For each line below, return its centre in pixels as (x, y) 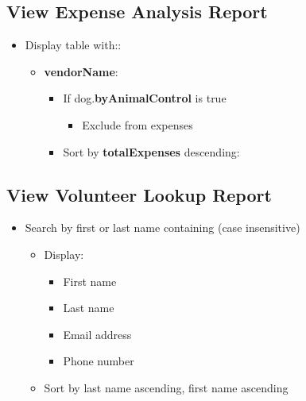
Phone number (99, 361)
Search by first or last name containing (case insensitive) (163, 227)
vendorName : (81, 71)
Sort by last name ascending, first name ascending (166, 387)
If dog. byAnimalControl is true (145, 98)
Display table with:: (73, 45)
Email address (97, 334)
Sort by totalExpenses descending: (151, 151)
